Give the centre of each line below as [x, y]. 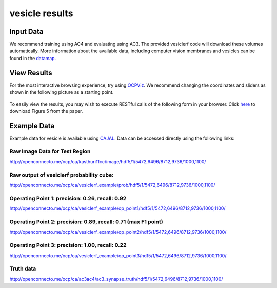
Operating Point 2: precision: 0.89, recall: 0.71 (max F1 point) [86, 222]
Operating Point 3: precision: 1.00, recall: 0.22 [68, 245]
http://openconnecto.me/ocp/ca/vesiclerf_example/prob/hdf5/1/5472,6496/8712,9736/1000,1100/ [112, 185]
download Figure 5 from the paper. [46, 111]
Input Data [26, 32]
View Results [31, 73]
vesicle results [41, 13]
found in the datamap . [33, 58]
